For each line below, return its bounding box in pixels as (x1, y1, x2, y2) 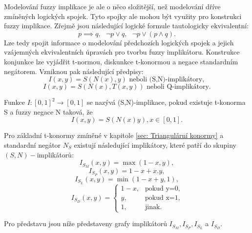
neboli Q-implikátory (147, 83, 209, 91)
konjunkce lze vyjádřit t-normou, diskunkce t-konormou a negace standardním (4, 56, 238, 66)
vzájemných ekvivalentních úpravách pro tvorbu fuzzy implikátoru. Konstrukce (4, 47, 240, 57)
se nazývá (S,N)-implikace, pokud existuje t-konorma (86, 97, 246, 107)
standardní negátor (4, 139, 61, 150)
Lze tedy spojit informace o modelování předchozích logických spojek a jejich (4, 37, 234, 47)
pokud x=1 (145, 194, 178, 201)
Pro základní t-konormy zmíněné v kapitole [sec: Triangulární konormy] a (4, 130, 224, 140)
